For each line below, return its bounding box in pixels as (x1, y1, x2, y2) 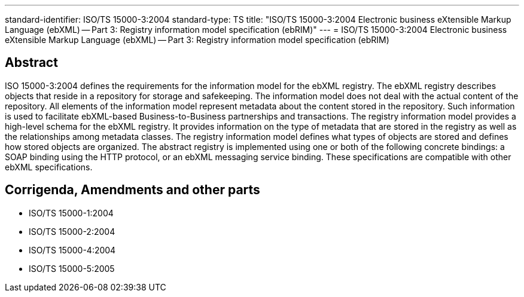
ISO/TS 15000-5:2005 (29, 263, 115, 274)
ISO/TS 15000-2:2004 (29, 226, 115, 237)
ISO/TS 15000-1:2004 (29, 207, 114, 218)
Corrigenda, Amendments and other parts (5, 182, 260, 198)
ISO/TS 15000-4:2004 (29, 244, 116, 255)
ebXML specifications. (5, 161, 93, 172)
